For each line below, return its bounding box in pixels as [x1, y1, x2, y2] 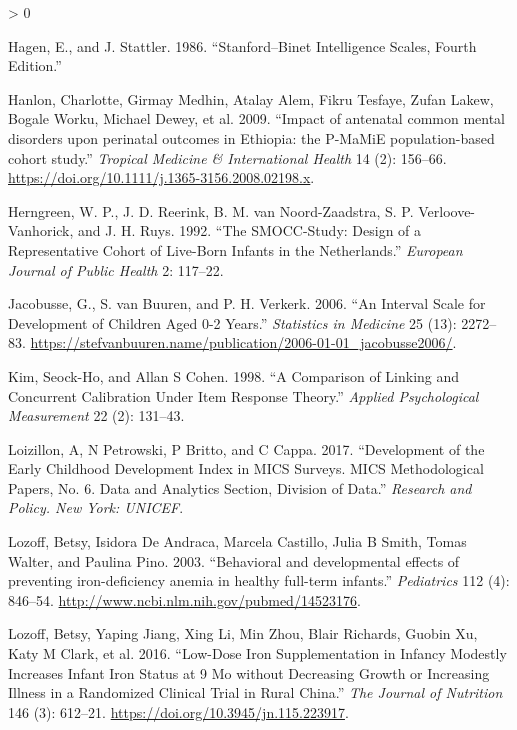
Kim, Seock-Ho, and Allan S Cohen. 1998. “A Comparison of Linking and [8, 365, 460, 386]
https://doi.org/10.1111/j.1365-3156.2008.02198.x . [8, 167, 315, 188]
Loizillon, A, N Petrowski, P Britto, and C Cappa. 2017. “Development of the [8, 438, 485, 459]
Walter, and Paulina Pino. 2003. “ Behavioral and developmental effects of [8, 550, 460, 571]
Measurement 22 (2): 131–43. [8, 405, 185, 426]
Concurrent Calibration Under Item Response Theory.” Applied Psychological [8, 385, 479, 406]
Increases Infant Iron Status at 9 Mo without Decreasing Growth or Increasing [8, 662, 490, 683]
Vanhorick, [8, 220, 74, 241]
